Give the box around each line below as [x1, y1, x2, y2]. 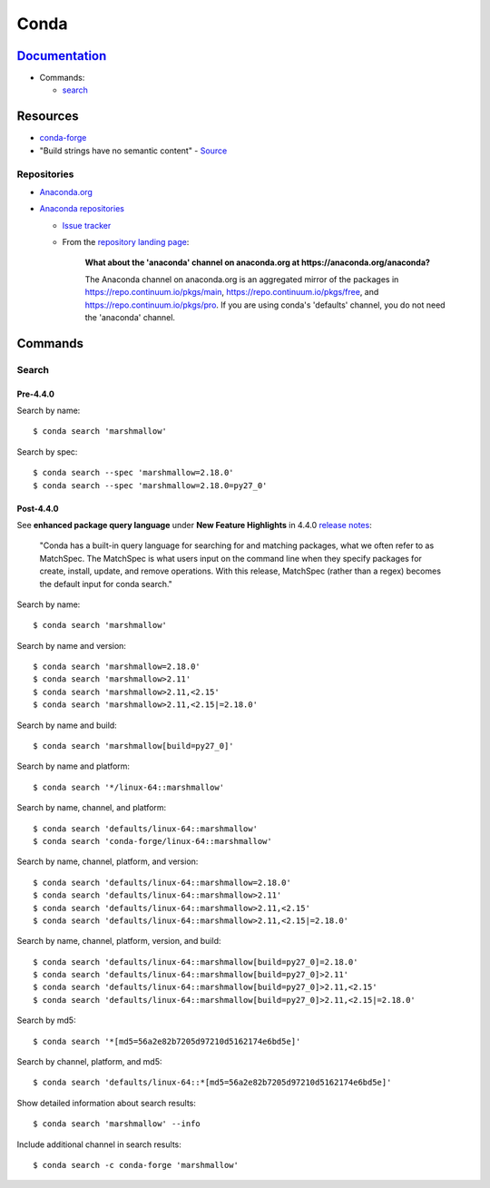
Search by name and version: [16, 640, 127, 651]
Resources [16, 109, 79, 124]
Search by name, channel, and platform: [16, 802, 167, 813]
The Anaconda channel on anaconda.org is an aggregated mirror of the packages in [84, 273, 399, 285]
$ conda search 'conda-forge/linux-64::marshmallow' [33, 836, 272, 846]
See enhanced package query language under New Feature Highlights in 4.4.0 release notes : [16, 519, 372, 530]
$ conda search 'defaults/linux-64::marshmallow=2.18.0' [33, 877, 292, 888]
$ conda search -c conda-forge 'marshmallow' [33, 1160, 240, 1170]
